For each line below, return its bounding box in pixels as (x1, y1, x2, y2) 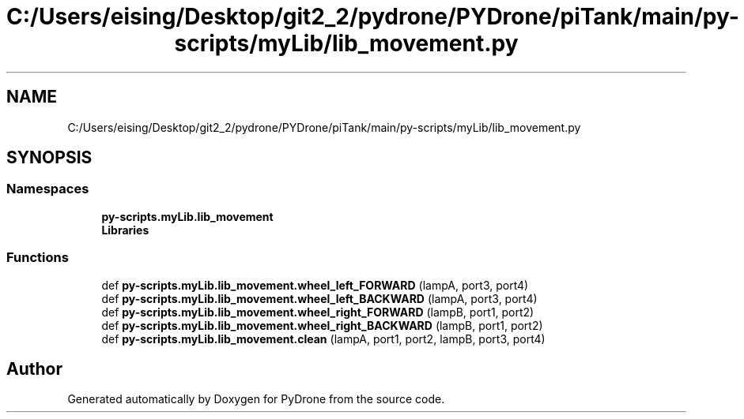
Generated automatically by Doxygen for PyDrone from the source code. (67, 392, 445, 406)
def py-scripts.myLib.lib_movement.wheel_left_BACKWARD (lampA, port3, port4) (101, 291, 538, 305)
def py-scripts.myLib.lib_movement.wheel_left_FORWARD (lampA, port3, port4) (101, 278, 529, 292)
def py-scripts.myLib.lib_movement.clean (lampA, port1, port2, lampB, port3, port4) (101, 331, 546, 346)
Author (6, 358, 62, 379)
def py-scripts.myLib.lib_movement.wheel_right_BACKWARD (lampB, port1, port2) (101, 318, 543, 332)
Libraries (101, 223, 149, 237)
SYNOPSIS (6, 148, 93, 168)
